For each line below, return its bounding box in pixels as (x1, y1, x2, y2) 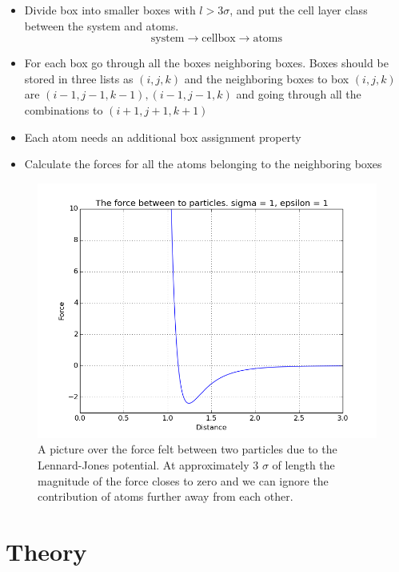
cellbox (201, 33, 236, 45)
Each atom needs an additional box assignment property (24, 128, 301, 145)
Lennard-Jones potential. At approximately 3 (38, 456, 259, 473)
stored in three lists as (24, 70, 134, 87)
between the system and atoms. (24, 17, 179, 34)
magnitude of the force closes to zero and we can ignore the (38, 472, 329, 489)
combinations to (24, 101, 103, 118)
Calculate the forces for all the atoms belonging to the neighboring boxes (24, 155, 382, 172)
